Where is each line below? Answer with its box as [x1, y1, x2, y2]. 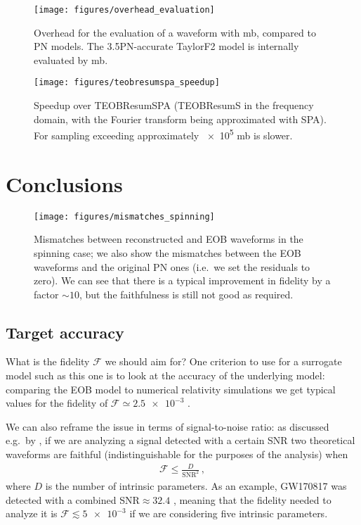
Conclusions [6, 169, 123, 198]
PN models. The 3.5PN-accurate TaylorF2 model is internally [34, 39, 299, 53]
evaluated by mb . [34, 52, 108, 67]
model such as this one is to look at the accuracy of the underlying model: [6, 368, 325, 383]
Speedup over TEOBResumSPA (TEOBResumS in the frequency [34, 98, 314, 113]
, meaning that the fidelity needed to [173, 492, 332, 507]
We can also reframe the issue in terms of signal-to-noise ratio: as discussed [6, 419, 329, 434]
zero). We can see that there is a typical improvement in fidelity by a [34, 273, 331, 288]
